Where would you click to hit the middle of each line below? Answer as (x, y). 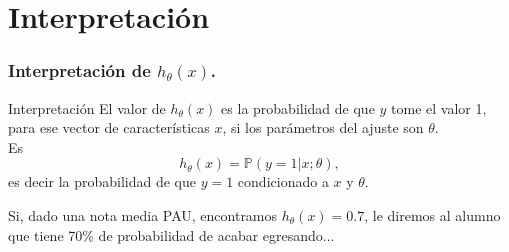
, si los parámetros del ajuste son (323, 127)
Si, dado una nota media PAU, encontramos (143, 214)
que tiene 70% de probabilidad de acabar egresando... (171, 234)
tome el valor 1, (439, 107)
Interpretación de (79, 70)
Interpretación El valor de (87, 107)
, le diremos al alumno (432, 214)
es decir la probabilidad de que (102, 181)
